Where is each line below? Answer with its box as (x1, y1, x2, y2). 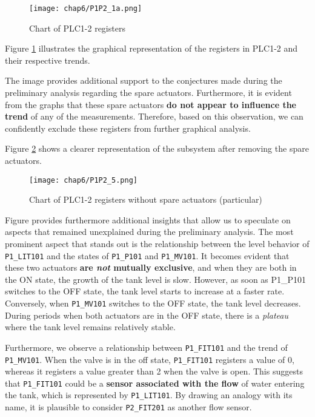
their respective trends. (5, 53, 90, 66)
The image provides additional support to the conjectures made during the (5, 74, 282, 87)
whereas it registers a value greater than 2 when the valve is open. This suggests (5, 365, 303, 378)
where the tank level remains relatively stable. (5, 320, 176, 333)
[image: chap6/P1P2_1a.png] (29, 4, 142, 13)
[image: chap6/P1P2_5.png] (29, 175, 138, 185)
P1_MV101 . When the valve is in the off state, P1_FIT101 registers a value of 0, (5, 353, 294, 365)
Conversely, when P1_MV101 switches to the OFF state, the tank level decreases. (5, 297, 301, 310)
